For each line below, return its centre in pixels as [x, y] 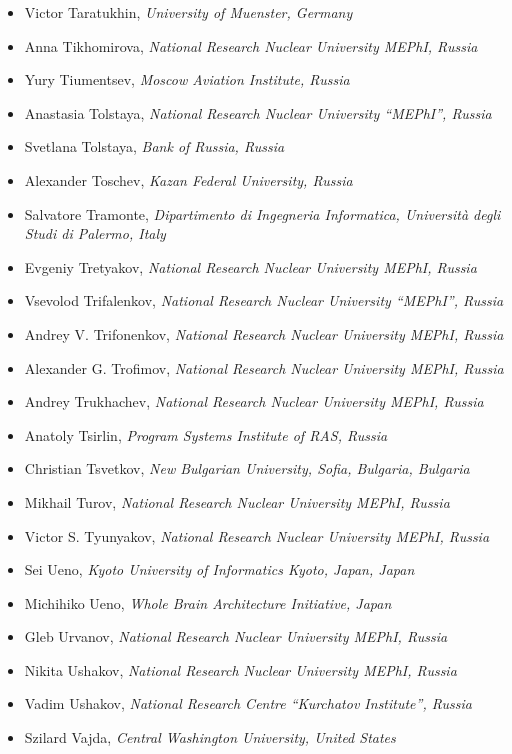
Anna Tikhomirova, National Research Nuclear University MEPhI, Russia [251, 45]
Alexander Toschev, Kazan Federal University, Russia [188, 179]
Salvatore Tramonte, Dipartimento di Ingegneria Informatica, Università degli [262, 213]
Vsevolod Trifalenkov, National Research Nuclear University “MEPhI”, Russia [264, 300]
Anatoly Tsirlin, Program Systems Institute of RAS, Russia [206, 434]
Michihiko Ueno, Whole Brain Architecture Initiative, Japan [208, 602]
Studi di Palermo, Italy [95, 233]
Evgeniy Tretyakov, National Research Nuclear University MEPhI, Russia [250, 266]
